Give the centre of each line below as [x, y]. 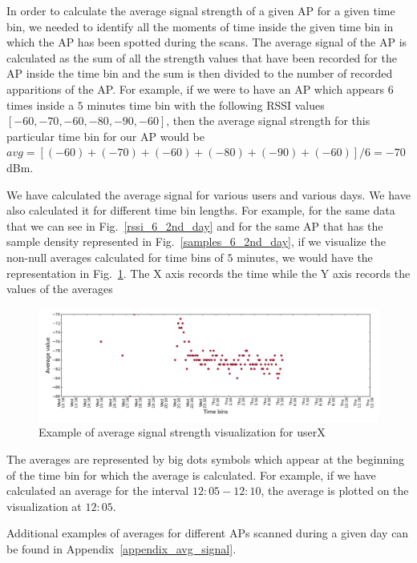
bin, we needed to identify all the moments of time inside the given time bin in [200, 26]
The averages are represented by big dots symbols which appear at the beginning [206, 459]
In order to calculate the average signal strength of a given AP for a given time [201, 10]
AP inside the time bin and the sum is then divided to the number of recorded [200, 73]
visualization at [44, 506]
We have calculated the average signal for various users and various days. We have [208, 194]
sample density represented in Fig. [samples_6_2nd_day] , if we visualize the [196, 241]
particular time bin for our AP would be [105, 136]
